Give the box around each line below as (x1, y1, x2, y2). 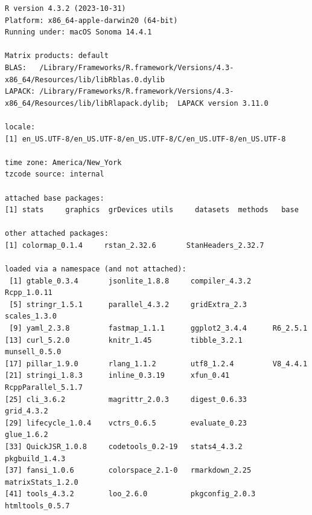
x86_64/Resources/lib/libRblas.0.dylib (5, 75, 165, 84)
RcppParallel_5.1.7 (5, 383, 83, 392)
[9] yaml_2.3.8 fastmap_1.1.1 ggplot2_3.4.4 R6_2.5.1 (9, 324, 308, 333)
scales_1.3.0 (5, 312, 57, 321)
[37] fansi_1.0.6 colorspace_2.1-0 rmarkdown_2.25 (5, 466, 252, 475)
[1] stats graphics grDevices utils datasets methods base (5, 206, 299, 215)
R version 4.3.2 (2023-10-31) (5, 4, 126, 13)
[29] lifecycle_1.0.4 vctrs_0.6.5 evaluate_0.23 (5, 418, 247, 427)
